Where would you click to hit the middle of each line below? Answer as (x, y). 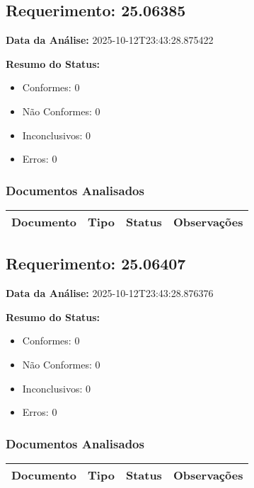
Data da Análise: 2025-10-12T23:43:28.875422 (110, 40)
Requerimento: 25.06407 (96, 263)
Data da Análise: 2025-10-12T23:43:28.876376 (110, 293)
